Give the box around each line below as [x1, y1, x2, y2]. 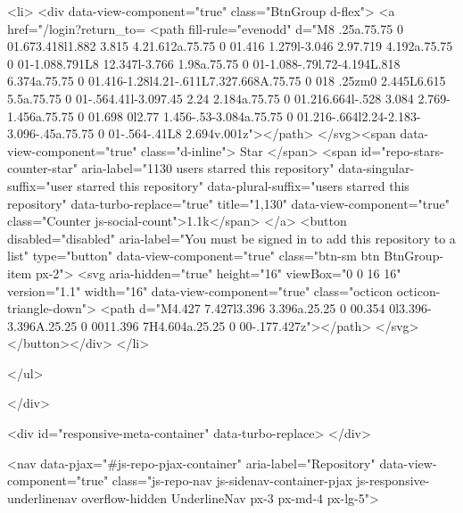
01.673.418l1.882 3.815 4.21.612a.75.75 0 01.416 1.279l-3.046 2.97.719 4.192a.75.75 [7, 37, 453, 55]
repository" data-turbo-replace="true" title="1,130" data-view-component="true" [7, 194, 450, 212]
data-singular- [338, 159, 415, 178]
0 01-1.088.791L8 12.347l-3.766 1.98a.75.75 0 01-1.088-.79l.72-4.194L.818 [7, 54, 401, 72]
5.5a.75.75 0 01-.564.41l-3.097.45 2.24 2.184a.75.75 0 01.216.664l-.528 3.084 [7, 88, 414, 107]
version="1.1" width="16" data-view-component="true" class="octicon [7, 281, 393, 300]
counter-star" [7, 159, 78, 178]
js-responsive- [356, 471, 430, 490]
